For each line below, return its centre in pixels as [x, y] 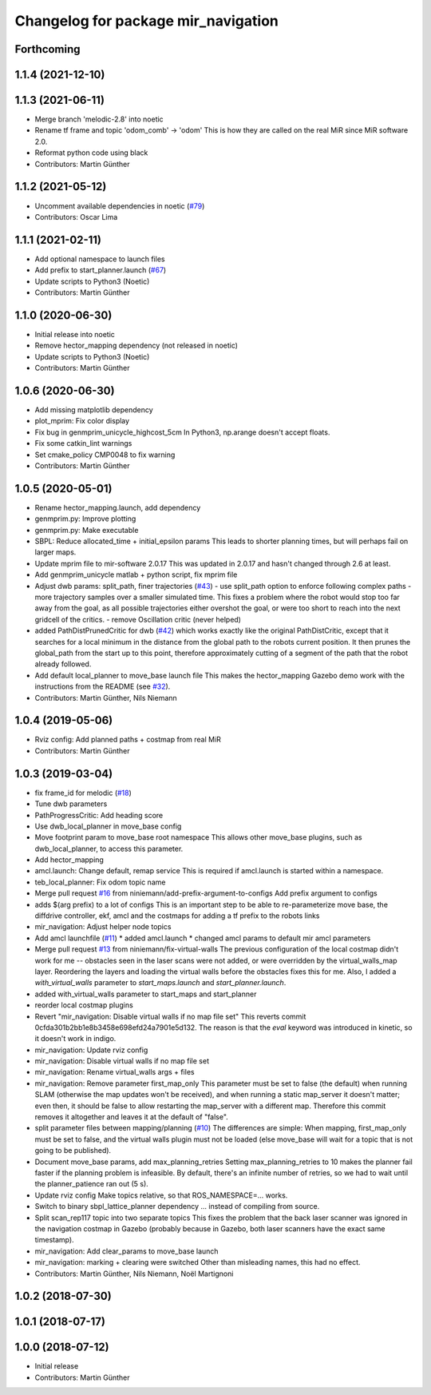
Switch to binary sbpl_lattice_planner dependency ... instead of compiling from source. [177, 1206]
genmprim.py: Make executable [87, 530]
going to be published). [73, 1151]
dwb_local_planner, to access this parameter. [109, 849]
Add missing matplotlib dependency [94, 410]
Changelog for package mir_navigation [146, 21]
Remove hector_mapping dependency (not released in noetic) [136, 346]
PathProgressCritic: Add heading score [99, 815]
